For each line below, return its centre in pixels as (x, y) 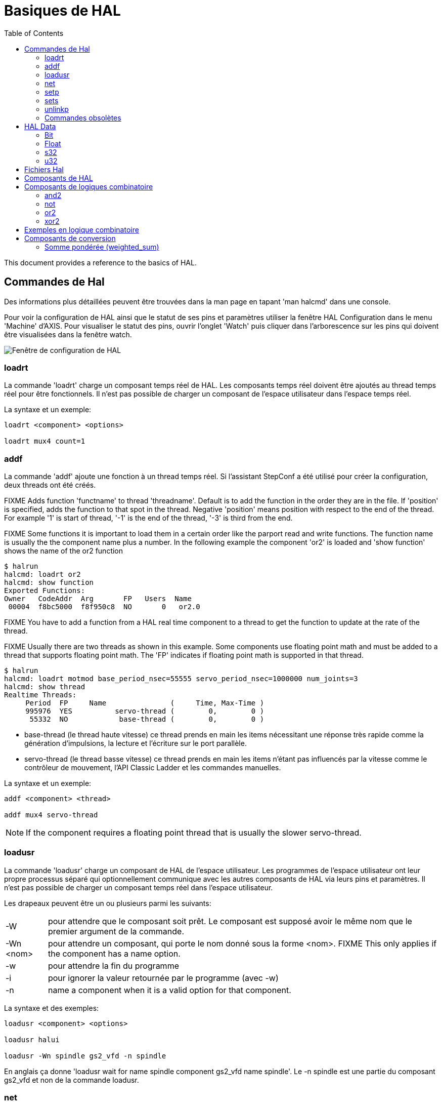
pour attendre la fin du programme (113, 965)
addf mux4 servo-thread (51, 815)
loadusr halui (32, 1039)
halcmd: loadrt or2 (42, 575)
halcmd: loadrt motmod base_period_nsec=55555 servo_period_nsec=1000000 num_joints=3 (181, 679)
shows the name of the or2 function (64, 551)
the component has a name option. (114, 953)
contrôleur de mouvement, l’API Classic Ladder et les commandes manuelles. (153, 768)
